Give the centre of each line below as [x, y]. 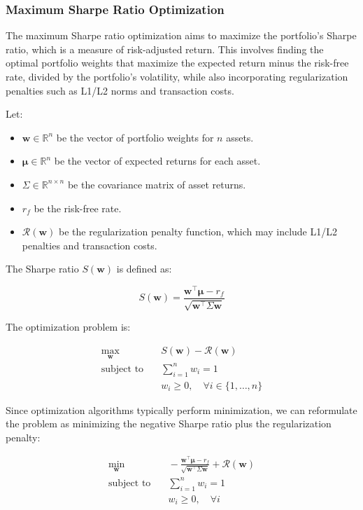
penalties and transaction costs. [90, 245]
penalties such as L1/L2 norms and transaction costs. [120, 90]
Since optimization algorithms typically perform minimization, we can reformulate [181, 409]
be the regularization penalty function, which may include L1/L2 [198, 232]
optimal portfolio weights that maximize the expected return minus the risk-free [177, 63]
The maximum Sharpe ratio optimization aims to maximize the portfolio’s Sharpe [181, 35]
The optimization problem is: [68, 327]
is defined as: [144, 269]
